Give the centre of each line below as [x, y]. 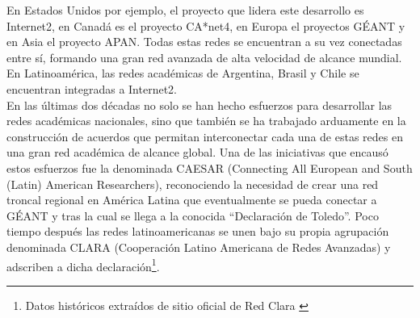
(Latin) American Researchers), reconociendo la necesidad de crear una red [193, 184]
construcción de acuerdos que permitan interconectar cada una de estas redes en [205, 136]
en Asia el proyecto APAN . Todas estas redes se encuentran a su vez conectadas [204, 42]
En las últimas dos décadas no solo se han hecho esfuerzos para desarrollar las [199, 105]
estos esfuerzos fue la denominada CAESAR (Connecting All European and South [210, 167]
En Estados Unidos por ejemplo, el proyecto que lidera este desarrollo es [185, 10]
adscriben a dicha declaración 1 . [83, 265]
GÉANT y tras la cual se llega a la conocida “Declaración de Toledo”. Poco [193, 215]
